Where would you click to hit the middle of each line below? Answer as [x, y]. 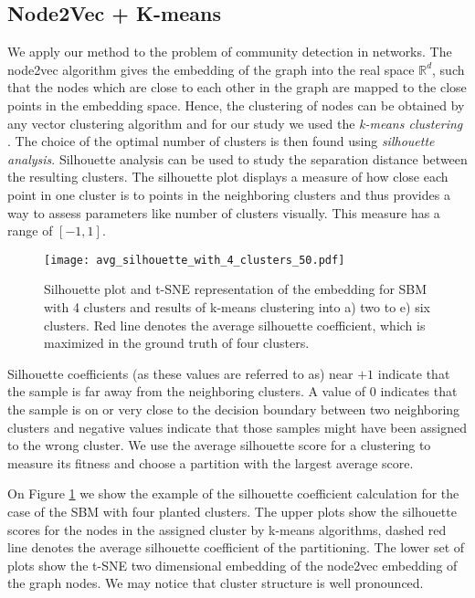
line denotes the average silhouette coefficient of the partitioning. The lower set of [236, 547]
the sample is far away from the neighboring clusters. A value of [187, 391]
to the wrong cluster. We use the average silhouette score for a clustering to [219, 445]
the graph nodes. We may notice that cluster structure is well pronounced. [216, 583]
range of [30, 231]
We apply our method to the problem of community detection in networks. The [230, 52]
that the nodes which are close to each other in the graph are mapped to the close [237, 87]
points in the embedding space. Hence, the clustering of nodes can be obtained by [236, 105]
